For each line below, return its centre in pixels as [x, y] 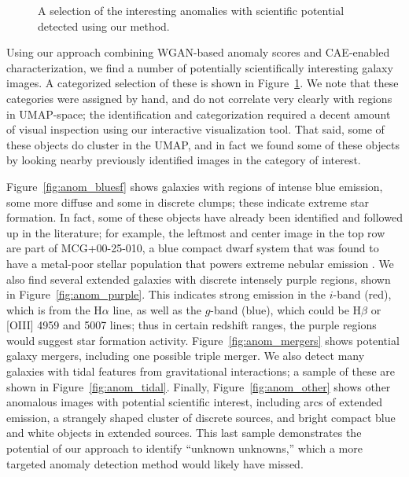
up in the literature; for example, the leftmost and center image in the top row [196, 232]
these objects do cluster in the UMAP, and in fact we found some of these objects [203, 144]
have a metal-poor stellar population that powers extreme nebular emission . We [200, 263]
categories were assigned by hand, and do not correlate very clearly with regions [199, 98]
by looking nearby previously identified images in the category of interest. [184, 160]
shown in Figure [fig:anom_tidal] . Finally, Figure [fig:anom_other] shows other [199, 386]
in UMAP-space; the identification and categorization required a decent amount [199, 114]
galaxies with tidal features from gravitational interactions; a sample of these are [201, 371]
